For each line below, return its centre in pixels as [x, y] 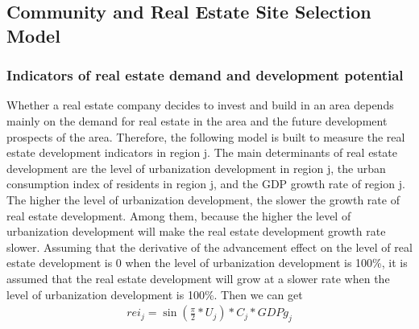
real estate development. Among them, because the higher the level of [179, 215]
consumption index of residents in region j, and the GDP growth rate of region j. [206, 184]
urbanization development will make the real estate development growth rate [196, 231]
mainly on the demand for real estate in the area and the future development [197, 120]
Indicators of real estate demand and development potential [205, 75]
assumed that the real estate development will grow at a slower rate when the [198, 278]
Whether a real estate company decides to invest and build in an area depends [200, 105]
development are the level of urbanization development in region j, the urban [196, 168]
